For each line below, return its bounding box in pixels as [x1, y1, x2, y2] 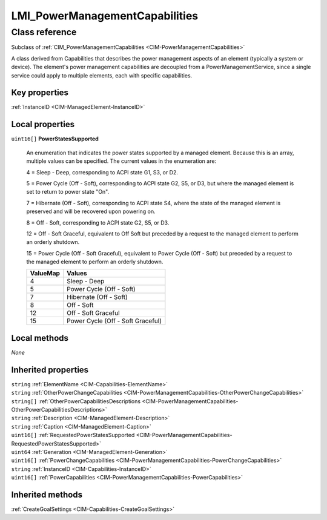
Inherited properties [11, 364, 89, 375]
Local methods [11, 333, 69, 343]
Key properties [11, 88, 69, 98]
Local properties [11, 119, 75, 130]
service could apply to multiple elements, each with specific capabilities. [11, 71, 193, 79]
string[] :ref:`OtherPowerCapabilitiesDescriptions [11, 397, 141, 405]
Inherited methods [11, 489, 83, 499]
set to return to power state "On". [26, 188, 110, 196]
